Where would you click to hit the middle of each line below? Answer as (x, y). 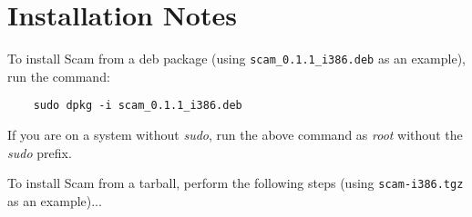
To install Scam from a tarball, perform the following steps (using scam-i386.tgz (236, 183)
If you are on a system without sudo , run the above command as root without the (235, 135)
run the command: (59, 76)
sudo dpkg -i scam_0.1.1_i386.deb (138, 106)
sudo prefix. (40, 152)
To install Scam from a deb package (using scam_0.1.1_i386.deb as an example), (237, 59)
